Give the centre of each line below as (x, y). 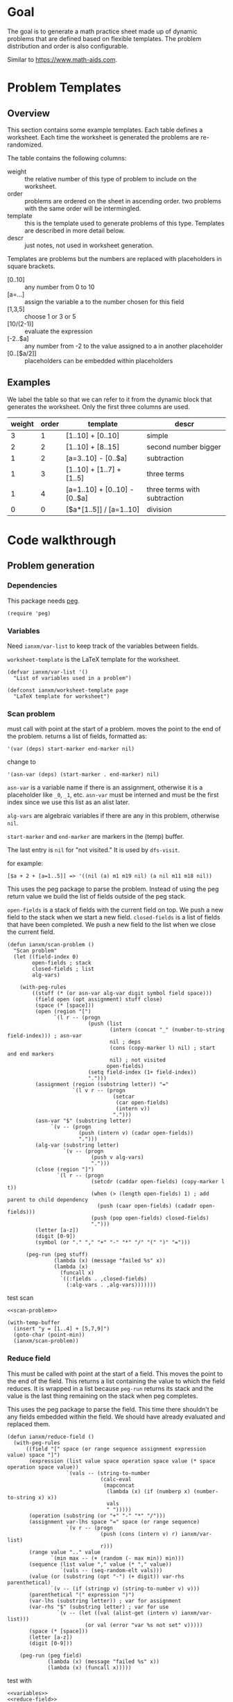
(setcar (124, 1097)
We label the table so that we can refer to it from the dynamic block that (110, 399)
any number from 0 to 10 (60, 287)
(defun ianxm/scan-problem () (51, 945)
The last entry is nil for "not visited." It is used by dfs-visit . (94, 850)
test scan (20, 1298)
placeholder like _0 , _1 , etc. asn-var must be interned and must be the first (113, 795)
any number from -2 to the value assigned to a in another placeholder (124, 346)
